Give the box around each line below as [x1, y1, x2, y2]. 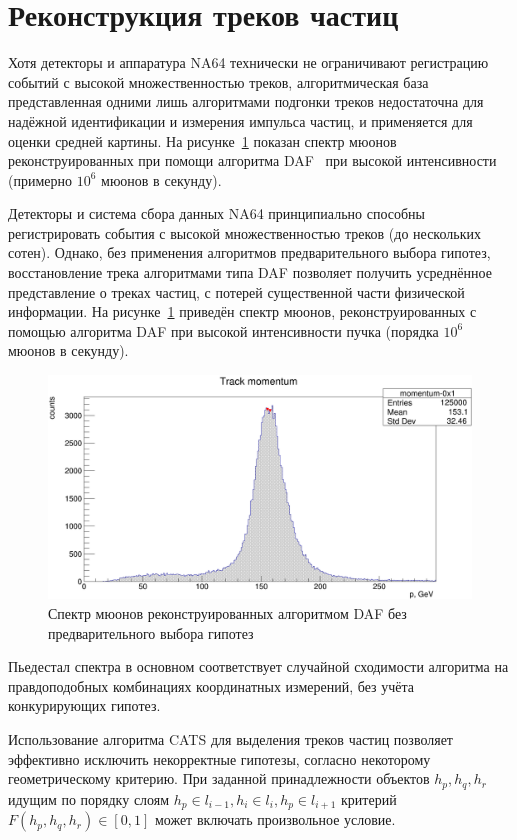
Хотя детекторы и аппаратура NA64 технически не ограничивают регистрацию [8, 52, 489, 73]
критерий [341, 788, 397, 809]
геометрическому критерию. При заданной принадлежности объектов [8, 768, 430, 789]
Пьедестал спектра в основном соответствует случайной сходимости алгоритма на [8, 656, 509, 677]
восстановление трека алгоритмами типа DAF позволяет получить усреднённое [8, 262, 492, 283]
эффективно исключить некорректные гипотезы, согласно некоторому [8, 748, 431, 769]
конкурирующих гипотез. [8, 695, 161, 716]
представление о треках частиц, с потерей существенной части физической [8, 281, 465, 302]
